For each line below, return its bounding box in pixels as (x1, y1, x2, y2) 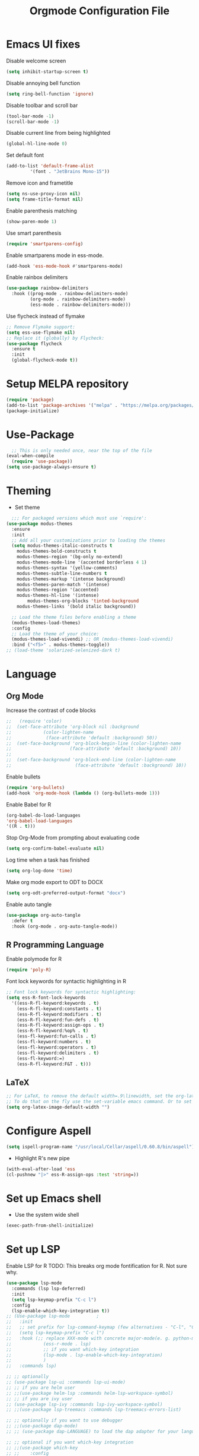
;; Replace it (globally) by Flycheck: (6, 335, 105, 341)
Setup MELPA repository (6, 377, 129, 391)
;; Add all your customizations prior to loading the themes (11, 537, 166, 543)
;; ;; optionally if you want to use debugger (6, 1417, 123, 1423)
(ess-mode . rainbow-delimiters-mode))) (30, 302, 131, 308)
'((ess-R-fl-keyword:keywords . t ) (11, 1000, 99, 1006)
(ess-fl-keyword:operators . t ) (17, 1044, 97, 1050)
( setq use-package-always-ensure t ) (6, 464, 97, 470)
